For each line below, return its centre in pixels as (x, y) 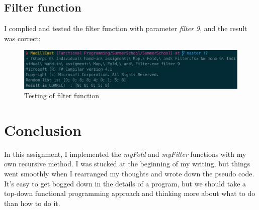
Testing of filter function (62, 95)
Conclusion (43, 130)
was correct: (22, 38)
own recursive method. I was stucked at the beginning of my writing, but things (127, 164)
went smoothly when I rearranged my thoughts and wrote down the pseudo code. (129, 174)
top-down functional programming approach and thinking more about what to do (130, 193)
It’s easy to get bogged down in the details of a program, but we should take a (125, 183)
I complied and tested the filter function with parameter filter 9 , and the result (126, 28)
